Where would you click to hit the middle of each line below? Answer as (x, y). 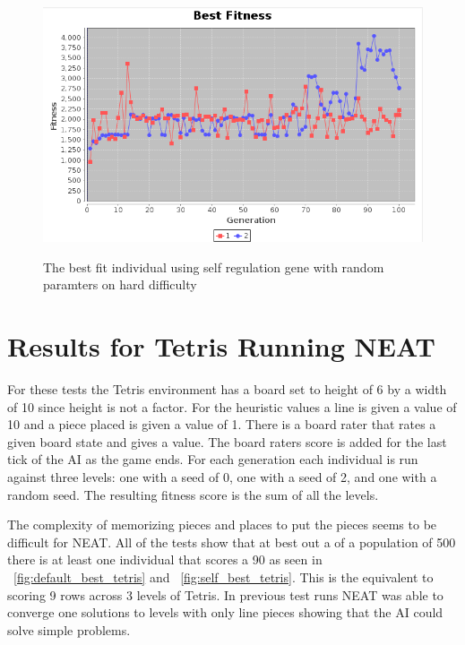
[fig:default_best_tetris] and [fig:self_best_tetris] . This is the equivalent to (224, 576)
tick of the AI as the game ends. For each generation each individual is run (213, 459)
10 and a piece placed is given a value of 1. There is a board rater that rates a (222, 424)
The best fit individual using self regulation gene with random (214, 267)
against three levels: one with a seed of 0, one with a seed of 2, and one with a (222, 476)
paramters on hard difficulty (120, 284)
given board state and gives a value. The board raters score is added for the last (227, 441)
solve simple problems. (69, 629)
